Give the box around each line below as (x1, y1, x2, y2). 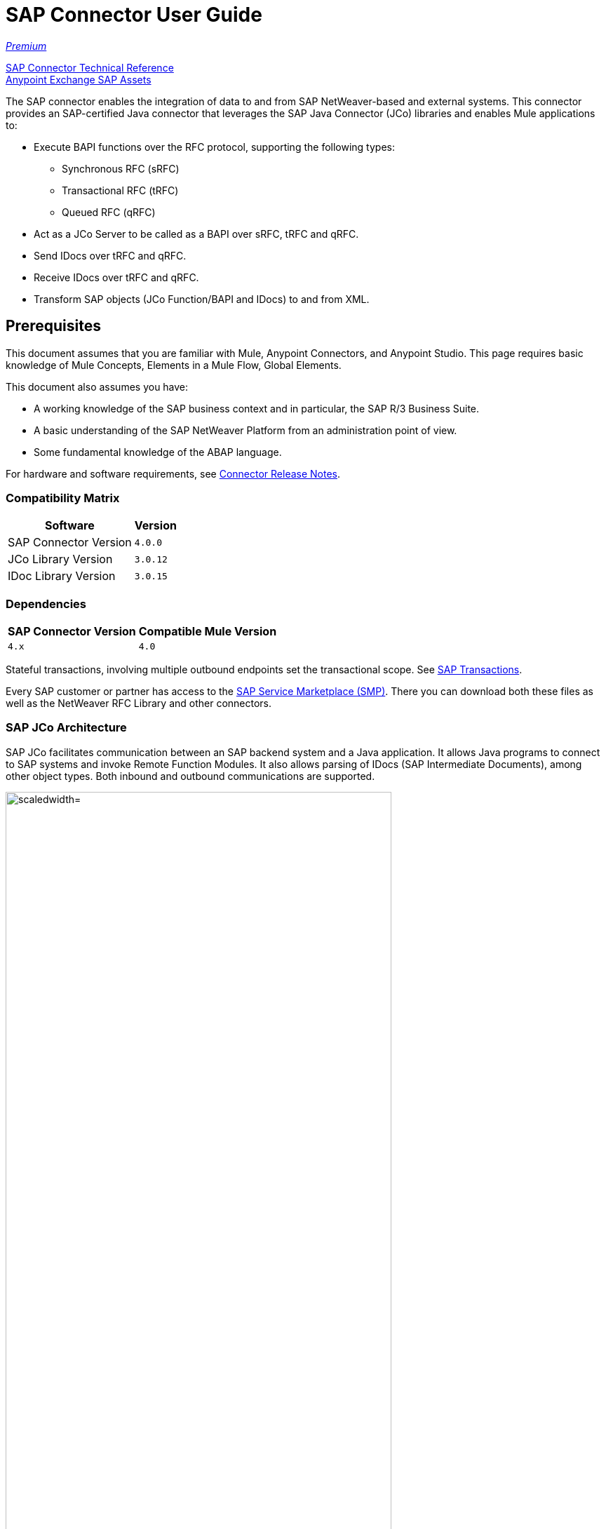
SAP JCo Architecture (6, 720, 127, 735)
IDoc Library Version (8, 569, 116, 584)
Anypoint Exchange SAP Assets (6, 73, 151, 86)
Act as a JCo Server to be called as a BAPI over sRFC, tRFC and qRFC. (34, 227, 359, 240)
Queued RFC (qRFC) (62, 206, 156, 218)
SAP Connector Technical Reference (6, 61, 174, 74)
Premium (6, 39, 47, 52)
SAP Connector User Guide (6, 3, 262, 27)
